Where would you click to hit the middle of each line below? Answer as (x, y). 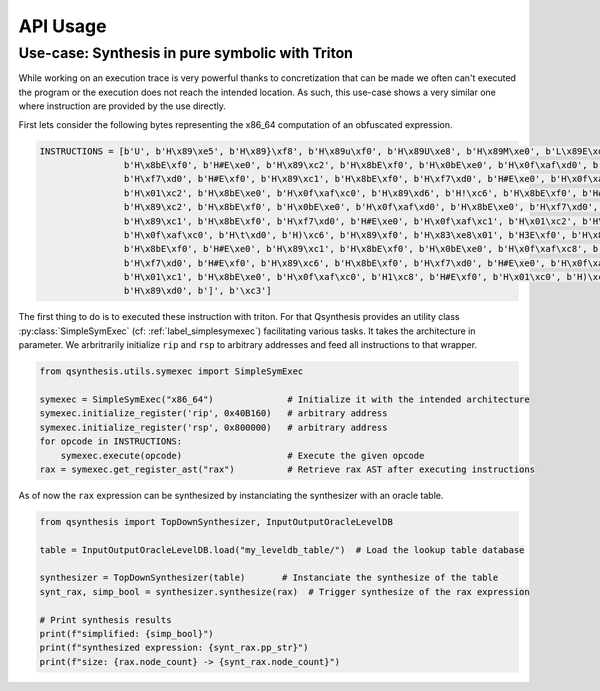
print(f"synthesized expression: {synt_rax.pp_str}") (174, 648)
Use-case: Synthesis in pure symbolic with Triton (186, 53)
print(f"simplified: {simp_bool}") (126, 634)
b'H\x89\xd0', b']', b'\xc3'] (197, 291)
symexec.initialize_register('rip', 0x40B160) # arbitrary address (213, 413)
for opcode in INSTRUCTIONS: (111, 441)
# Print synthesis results (105, 619)
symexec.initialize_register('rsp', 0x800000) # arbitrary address (213, 427)
